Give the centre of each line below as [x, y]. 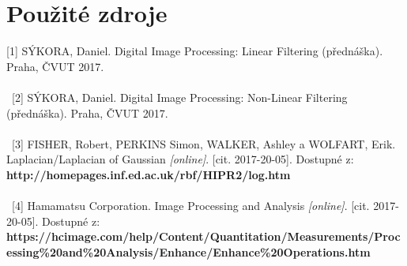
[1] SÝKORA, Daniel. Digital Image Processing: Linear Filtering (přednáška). [195, 51]
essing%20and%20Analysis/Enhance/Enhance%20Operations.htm [188, 251]
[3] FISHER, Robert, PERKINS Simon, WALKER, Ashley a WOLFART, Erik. [203, 143]
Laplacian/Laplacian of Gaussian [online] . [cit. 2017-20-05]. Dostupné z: [180, 159]
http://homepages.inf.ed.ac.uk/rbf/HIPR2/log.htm [149, 174]
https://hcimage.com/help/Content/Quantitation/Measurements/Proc [203, 236]
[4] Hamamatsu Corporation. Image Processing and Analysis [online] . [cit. [190, 206]
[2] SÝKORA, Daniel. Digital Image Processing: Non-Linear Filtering [179, 97]
